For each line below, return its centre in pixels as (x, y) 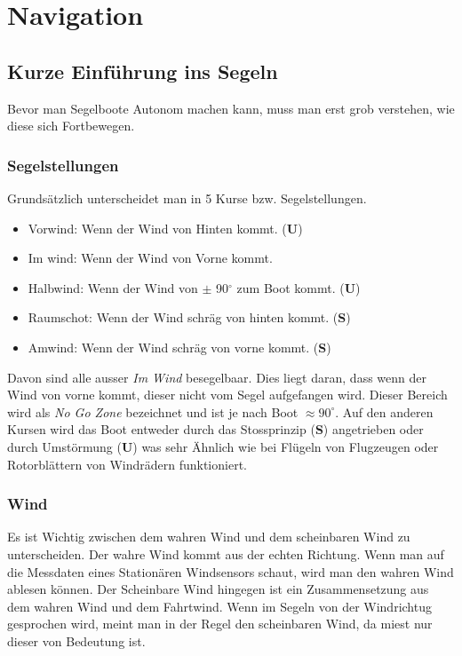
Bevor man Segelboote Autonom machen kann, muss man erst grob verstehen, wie (231, 108)
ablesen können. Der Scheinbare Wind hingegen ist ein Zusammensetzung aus (218, 589)
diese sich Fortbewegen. (71, 126)
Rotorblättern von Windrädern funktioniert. (127, 464)
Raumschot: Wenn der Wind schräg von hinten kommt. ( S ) (189, 317)
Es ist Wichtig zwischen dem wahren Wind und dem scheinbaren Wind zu (209, 537)
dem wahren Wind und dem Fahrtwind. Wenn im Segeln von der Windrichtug (219, 606)
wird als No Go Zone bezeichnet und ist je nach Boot (153, 411)
